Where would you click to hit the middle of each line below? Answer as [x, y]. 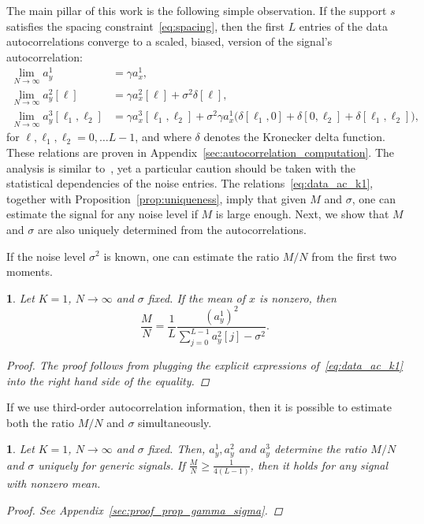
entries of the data [343, 26]
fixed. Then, [177, 449]
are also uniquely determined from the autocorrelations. [172, 229]
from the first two [354, 256]
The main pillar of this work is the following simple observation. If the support [197, 10]
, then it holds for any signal [319, 465]
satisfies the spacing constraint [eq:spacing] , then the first [145, 26]
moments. [30, 271]
